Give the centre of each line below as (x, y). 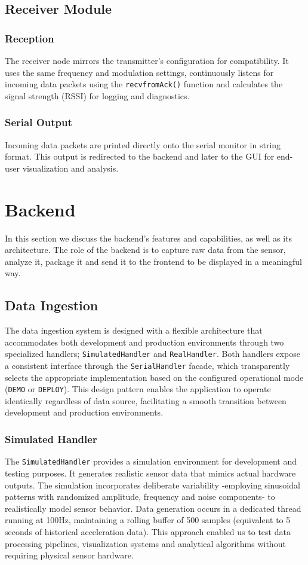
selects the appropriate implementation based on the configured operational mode (154, 377)
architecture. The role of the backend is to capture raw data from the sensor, (145, 250)
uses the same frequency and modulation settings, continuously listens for (139, 72)
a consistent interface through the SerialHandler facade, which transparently (147, 365)
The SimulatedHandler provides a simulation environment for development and (151, 461)
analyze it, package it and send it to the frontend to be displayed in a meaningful (153, 261)
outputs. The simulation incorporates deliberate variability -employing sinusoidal (153, 485)
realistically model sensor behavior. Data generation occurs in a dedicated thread (153, 508)
